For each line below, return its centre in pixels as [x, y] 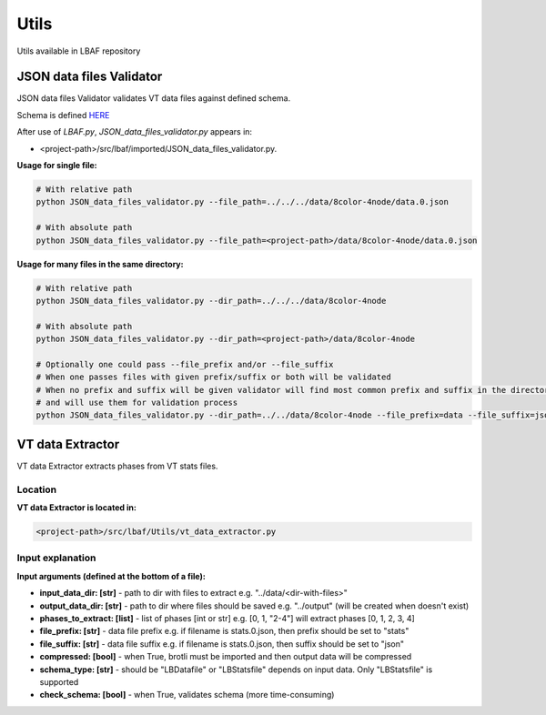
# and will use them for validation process [137, 403]
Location [37, 489]
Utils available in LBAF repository [79, 51]
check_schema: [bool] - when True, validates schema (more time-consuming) [187, 695]
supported [59, 681]
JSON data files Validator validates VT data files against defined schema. [154, 98]
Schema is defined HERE [63, 115]
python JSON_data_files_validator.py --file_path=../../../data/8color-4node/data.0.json [243, 202]
